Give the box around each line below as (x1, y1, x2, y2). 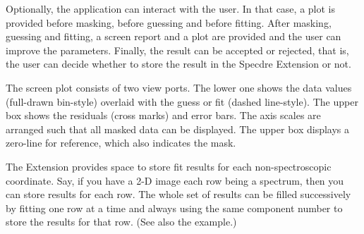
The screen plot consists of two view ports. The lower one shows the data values (6, 80, 352, 94)
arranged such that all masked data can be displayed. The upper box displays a (6, 121, 350, 136)
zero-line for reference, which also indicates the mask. (6, 135, 236, 150)
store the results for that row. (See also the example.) (6, 214, 237, 229)
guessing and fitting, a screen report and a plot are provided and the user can (6, 29, 341, 44)
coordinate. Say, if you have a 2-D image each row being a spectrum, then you (6, 173, 344, 187)
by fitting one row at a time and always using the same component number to (6, 200, 343, 215)
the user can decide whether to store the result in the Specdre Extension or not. (6, 56, 351, 71)
